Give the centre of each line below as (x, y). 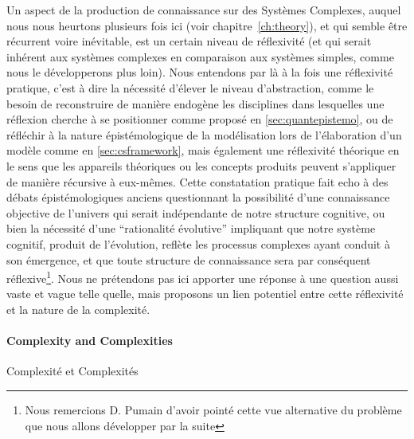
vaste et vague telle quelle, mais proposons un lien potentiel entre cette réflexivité (205, 294)
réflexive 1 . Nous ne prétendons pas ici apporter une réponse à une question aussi (203, 277)
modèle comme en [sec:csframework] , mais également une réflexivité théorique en (203, 150)
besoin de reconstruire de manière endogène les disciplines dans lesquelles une (195, 103)
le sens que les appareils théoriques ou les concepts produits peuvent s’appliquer (201, 165)
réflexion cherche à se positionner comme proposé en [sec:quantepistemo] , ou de (200, 119)
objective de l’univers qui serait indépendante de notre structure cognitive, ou (196, 212)
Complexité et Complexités (72, 371)
